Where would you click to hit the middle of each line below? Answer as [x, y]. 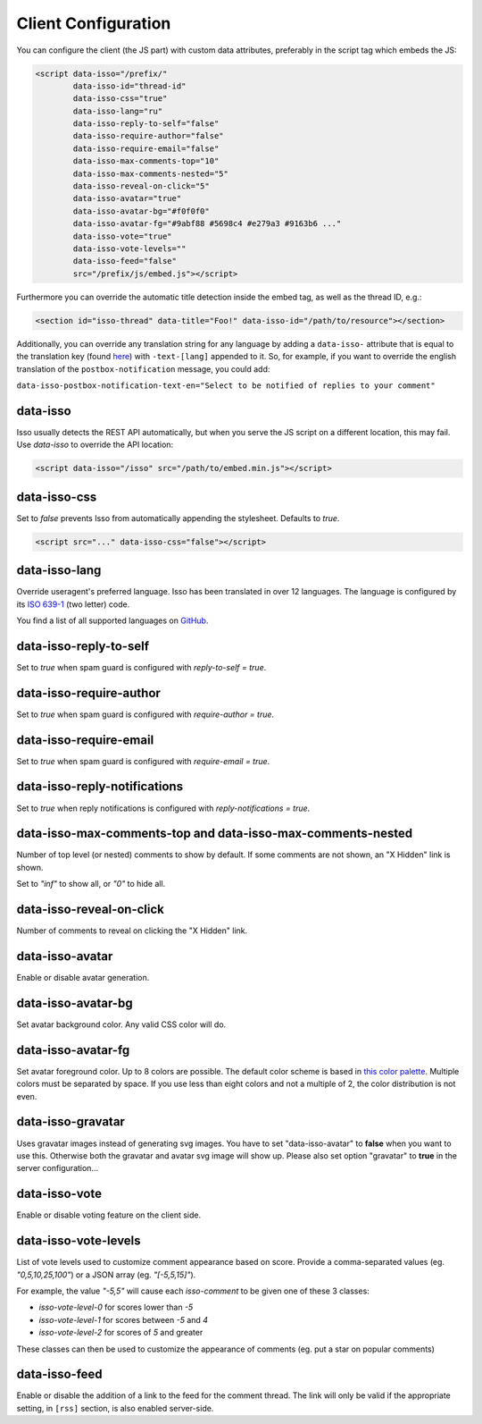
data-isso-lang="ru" [118, 111]
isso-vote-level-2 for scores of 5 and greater [121, 1333]
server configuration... [57, 1168]
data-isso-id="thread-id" [129, 86]
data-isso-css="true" [120, 99]
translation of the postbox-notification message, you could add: [143, 369]
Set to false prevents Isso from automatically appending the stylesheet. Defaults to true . [178, 518]
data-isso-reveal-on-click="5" [141, 186]
